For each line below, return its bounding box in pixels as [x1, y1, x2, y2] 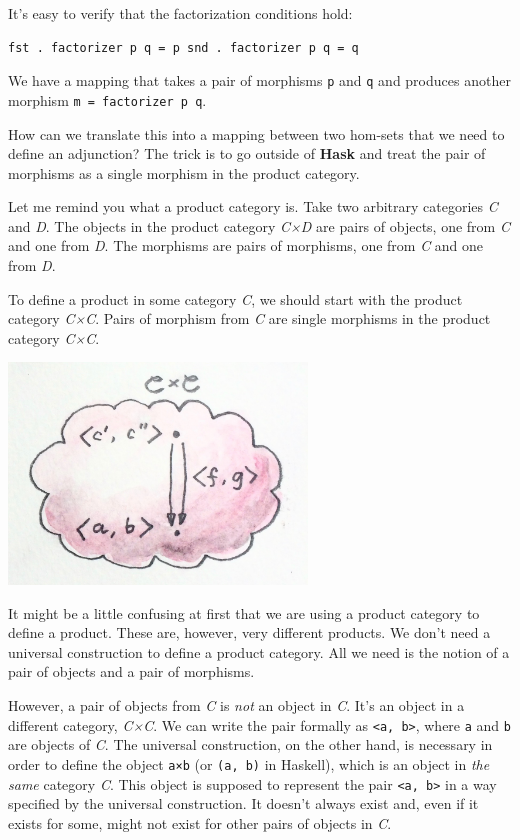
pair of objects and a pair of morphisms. [8, 661, 255, 682]
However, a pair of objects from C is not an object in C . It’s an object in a [8, 695, 465, 716]
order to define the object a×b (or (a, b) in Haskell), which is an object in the [8, 753, 490, 774]
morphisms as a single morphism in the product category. [8, 162, 360, 183]
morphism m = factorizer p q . [8, 89, 207, 110]
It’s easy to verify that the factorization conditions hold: [8, 3, 353, 23]
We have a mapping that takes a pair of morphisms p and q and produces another [8, 70, 511, 91]
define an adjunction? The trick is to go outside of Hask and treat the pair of [8, 143, 486, 164]
